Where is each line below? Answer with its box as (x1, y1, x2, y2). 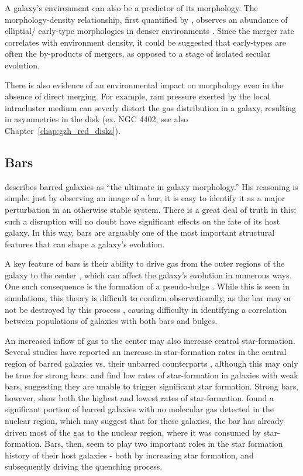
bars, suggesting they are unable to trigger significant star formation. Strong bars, (5, 380, 299, 392)
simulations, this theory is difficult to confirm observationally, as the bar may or (5, 292, 292, 304)
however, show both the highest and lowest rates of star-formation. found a (5, 391, 274, 403)
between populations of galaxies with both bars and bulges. (5, 315, 218, 327)
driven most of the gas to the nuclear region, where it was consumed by (5, 426, 261, 438)
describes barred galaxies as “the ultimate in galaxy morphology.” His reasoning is (5, 180, 298, 192)
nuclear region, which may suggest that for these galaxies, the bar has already (5, 415, 284, 427)
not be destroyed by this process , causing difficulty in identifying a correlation (5, 303, 287, 315)
